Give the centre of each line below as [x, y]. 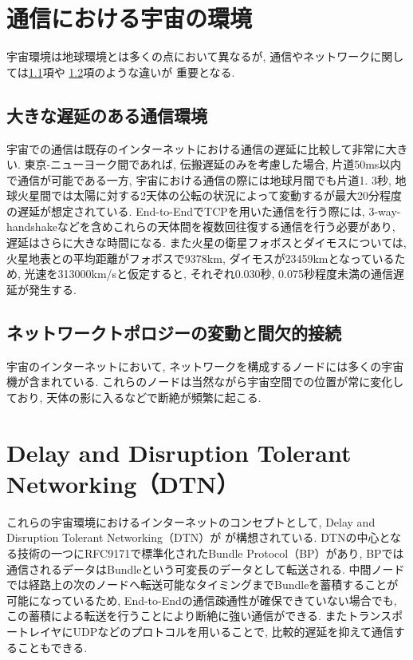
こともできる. [52, 647]
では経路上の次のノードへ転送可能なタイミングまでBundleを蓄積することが [203, 584]
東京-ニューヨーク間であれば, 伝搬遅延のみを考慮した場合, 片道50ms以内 [213, 164]
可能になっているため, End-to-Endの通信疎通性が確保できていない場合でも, [202, 600]
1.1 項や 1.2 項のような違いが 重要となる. [132, 72]
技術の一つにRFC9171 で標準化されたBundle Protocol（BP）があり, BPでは [210, 553]
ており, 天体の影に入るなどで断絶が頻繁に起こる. [134, 397]
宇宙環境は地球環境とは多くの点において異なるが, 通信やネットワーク [189, 56]
